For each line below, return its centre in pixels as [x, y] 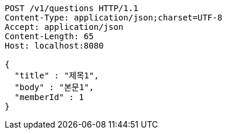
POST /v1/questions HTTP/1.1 [72, 8]
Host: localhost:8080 [54, 46]
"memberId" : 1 [49, 97]
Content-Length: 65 [49, 36]
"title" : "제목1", [57, 75]
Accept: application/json [64, 27]
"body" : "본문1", [54, 87]
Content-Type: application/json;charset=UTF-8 [113, 18]
